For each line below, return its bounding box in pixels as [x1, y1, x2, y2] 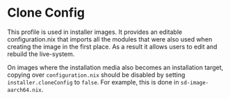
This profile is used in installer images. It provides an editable [7, 28, 183, 36]
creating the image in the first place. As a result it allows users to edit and [7, 42, 217, 51]
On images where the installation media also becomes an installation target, [7, 63, 224, 71]
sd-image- [180, 79, 209, 86]
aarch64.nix [7, 87, 42, 93]
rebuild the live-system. [7, 50, 75, 58]
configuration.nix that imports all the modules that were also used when [7, 35, 213, 43]
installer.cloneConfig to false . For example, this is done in [7, 78, 179, 86]
